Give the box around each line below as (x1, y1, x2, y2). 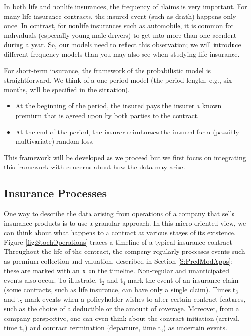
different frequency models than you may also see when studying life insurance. (4, 49, 240, 59)
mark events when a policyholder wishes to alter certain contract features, (25, 294, 246, 304)
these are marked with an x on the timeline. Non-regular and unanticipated (4, 265, 229, 275)
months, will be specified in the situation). (4, 84, 130, 94)
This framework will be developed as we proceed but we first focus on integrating (4, 152, 246, 162)
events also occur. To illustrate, (4, 275, 97, 285)
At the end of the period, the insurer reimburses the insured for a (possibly (15, 126, 239, 136)
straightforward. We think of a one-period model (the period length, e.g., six (4, 75, 232, 85)
